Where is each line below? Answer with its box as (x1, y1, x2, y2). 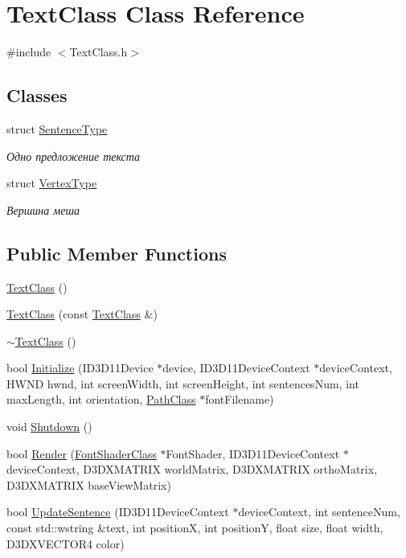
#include (6, 43, 51, 60)
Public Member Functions (6, 240, 227, 265)
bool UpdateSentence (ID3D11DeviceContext (6, 503, 229, 520)
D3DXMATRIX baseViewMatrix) (6, 476, 171, 493)
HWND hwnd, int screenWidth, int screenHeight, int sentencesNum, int (6, 375, 359, 392)
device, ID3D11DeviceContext (162, 359, 310, 376)
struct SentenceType (6, 120, 108, 137)
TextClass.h (69, 43, 128, 60)
